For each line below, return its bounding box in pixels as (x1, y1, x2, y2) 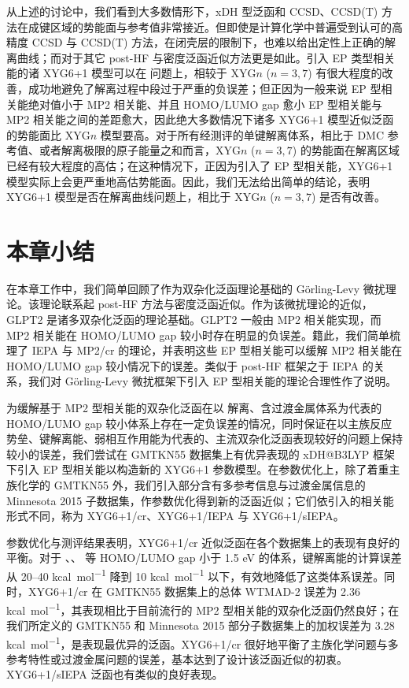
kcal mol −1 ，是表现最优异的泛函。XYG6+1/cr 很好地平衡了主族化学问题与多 (6, 633, 399, 652)
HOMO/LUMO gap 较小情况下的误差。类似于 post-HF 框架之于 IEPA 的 (6, 357, 374, 374)
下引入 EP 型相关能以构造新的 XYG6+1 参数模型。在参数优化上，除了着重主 (6, 461, 400, 478)
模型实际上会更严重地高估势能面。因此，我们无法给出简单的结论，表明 (6, 173, 370, 189)
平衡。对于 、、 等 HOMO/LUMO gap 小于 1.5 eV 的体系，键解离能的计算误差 (6, 549, 402, 566)
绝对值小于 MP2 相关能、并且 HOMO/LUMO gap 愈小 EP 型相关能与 (28, 95, 382, 112)
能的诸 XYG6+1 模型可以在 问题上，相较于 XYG (6, 65, 256, 81)
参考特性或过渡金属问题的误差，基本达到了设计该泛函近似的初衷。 (6, 650, 348, 667)
